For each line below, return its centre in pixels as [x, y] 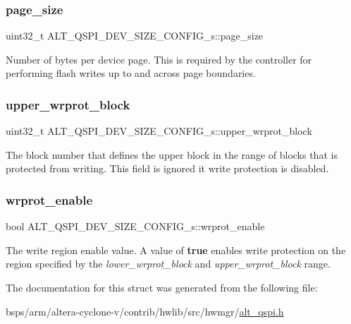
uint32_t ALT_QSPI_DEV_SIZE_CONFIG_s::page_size [135, 36]
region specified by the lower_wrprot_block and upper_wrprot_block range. [168, 264]
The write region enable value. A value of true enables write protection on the [176, 250]
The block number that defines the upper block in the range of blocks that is [172, 154]
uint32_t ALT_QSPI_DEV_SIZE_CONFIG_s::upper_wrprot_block [159, 131]
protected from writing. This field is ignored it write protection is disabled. [167, 168]
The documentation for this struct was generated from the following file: [162, 287]
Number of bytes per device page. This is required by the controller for [159, 59]
